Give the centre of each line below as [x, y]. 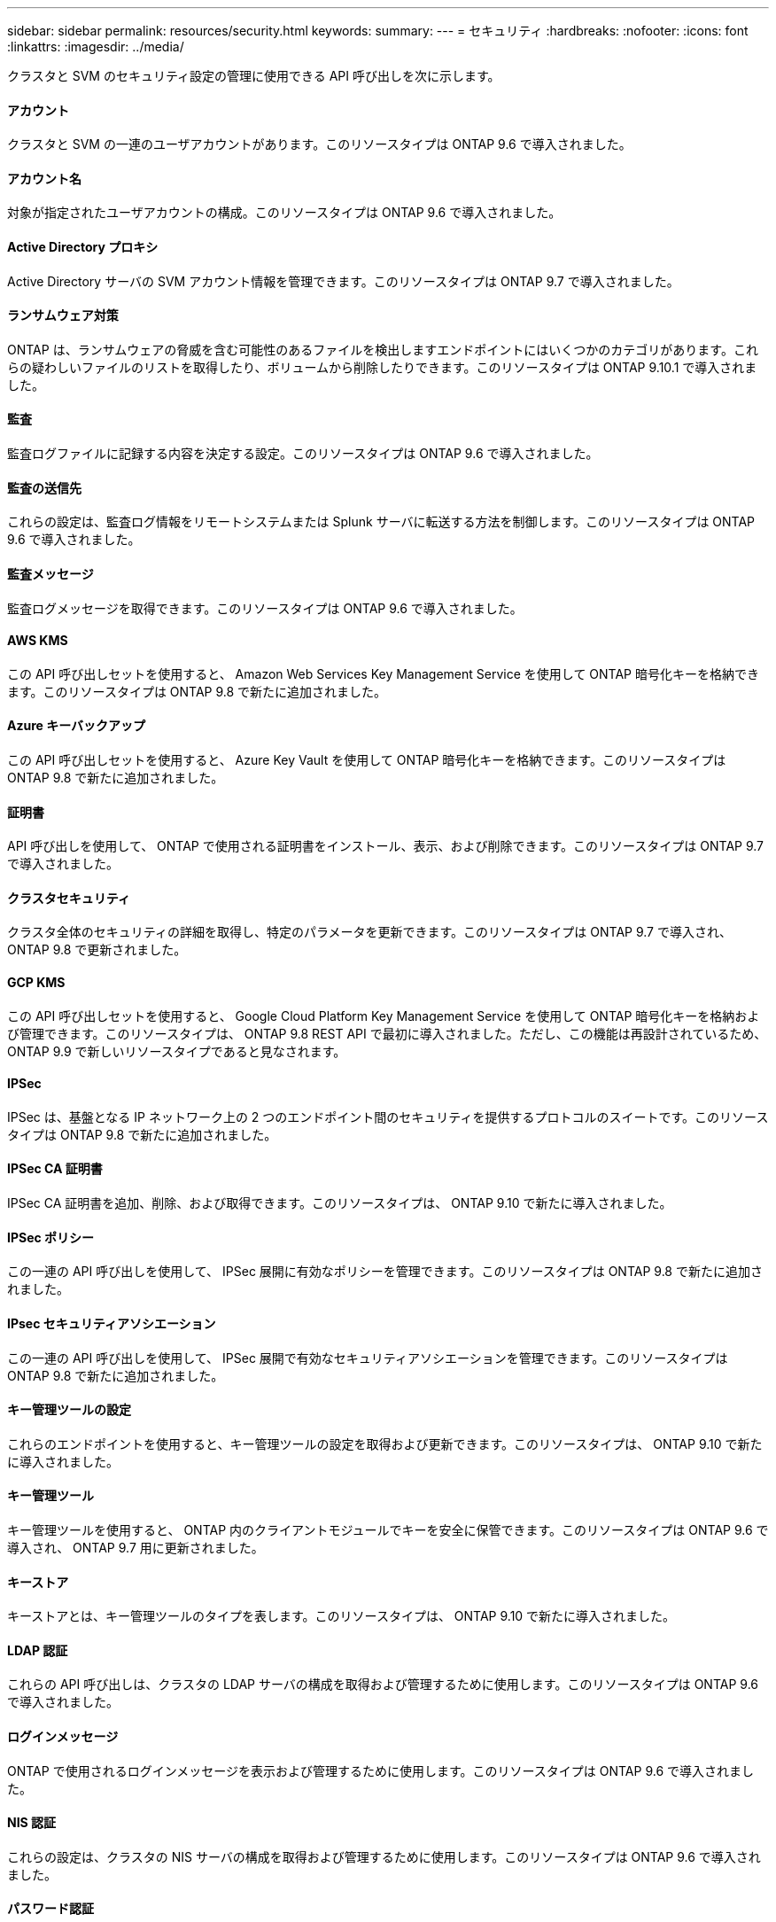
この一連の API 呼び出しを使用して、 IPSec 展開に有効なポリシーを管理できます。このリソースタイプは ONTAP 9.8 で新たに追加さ [385, 1272]
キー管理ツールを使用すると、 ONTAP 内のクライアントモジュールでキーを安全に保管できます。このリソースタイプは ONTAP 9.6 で [388, 1529]
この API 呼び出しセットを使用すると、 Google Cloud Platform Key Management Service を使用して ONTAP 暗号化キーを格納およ [384, 1015]
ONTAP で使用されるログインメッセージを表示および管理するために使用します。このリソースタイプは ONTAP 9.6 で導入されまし [381, 1770]
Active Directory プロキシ [83, 247]
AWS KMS [38, 641]
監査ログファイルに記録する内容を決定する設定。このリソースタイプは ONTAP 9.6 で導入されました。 [303, 454]
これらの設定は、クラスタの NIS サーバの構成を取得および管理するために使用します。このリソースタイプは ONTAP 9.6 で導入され [384, 1856]
